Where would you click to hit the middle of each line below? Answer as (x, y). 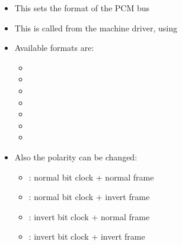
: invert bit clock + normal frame (89, 216)
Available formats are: (54, 48)
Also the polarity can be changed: (76, 157)
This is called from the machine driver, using (96, 28)
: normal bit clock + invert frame (89, 197)
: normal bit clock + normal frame (91, 177)
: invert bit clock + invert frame (87, 236)
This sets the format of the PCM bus (82, 8)
